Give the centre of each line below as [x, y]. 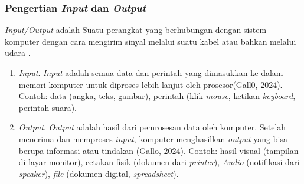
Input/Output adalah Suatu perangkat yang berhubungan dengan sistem [136, 30]
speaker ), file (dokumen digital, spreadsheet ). [99, 173]
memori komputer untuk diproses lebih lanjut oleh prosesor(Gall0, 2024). [151, 84]
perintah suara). [48, 107]
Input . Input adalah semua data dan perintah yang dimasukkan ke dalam [151, 73]
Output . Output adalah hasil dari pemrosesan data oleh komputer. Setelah [152, 127]
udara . [18, 53]
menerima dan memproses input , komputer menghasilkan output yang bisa [153, 138]
